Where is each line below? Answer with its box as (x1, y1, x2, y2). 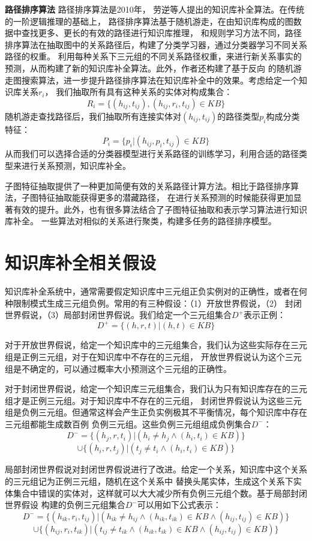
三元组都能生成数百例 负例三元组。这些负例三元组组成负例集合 (5, 417, 251, 430)
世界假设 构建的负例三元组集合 (5, 498, 125, 511)
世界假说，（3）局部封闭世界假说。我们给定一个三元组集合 (5, 308, 232, 321)
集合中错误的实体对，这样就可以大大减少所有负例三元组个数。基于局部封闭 (13, 486, 307, 499)
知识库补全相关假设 (5, 250, 157, 275)
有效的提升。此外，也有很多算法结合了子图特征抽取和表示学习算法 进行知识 (13, 203, 307, 215)
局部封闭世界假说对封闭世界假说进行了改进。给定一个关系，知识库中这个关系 (5, 463, 307, 475)
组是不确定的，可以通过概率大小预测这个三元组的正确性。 (5, 362, 232, 374)
